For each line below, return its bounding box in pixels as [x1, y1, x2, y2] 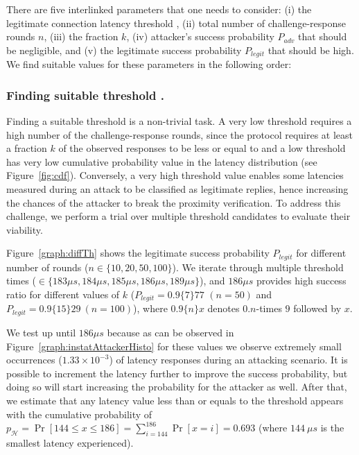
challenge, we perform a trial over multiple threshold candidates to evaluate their [6, 209, 351, 223]
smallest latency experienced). [6, 435, 134, 449]
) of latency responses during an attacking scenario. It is [109, 352, 348, 367]
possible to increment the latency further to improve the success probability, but [6, 366, 348, 380]
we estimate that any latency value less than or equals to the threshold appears [6, 393, 344, 407]
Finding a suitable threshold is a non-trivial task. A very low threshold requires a [6, 114, 352, 128]
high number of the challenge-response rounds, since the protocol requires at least [6, 127, 353, 141]
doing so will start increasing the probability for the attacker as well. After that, [6, 379, 347, 394]
